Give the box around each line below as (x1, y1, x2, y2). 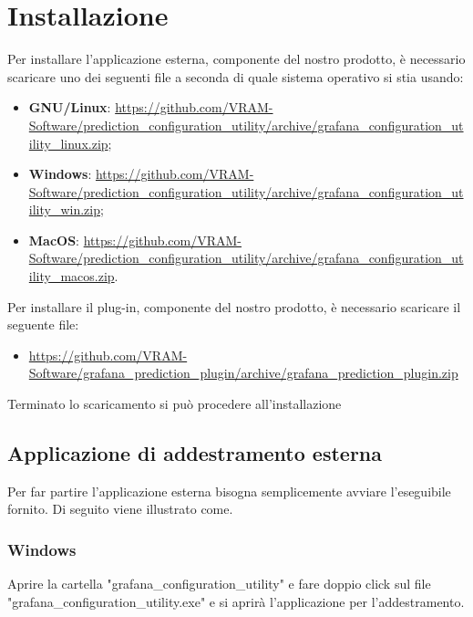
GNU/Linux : (28, 98, 111, 117)
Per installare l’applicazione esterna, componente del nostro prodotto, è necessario (7, 49, 466, 68)
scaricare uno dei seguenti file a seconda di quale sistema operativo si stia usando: (7, 67, 464, 86)
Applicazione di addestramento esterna (7, 439, 383, 467)
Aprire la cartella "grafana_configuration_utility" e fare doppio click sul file (7, 574, 431, 593)
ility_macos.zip (28, 267, 115, 286)
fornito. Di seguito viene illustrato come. (7, 499, 233, 518)
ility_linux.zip (28, 133, 108, 152)
